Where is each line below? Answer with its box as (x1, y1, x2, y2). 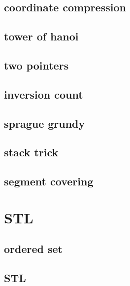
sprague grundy (4, 115, 85, 131)
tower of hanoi (4, 29, 79, 44)
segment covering (4, 174, 94, 189)
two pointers (4, 57, 69, 72)
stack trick (4, 144, 59, 160)
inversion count (4, 86, 83, 102)
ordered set (4, 241, 63, 256)
